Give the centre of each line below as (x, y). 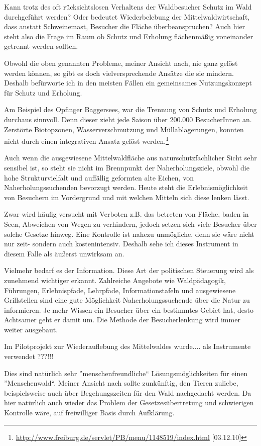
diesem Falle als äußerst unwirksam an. (64, 253)
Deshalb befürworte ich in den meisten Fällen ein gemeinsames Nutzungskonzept (128, 83)
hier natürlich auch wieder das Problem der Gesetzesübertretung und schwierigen (129, 403)
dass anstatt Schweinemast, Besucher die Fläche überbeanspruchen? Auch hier (125, 26)
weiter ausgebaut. (31, 329)
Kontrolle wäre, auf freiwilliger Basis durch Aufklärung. (89, 413)
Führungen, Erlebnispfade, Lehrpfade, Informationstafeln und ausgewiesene (120, 290)
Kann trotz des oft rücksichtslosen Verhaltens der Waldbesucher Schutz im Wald (128, 7)
